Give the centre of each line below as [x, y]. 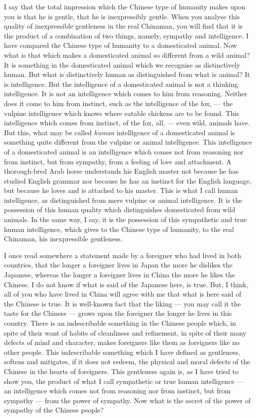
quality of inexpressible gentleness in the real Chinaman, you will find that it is [124, 26]
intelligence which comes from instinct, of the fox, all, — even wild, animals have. [127, 123]
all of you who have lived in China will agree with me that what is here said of [123, 294]
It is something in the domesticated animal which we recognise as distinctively [122, 64]
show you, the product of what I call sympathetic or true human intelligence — [124, 381]
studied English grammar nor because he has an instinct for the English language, [128, 180]
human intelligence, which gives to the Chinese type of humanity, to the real [119, 229]
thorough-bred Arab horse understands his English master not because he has [121, 171]
